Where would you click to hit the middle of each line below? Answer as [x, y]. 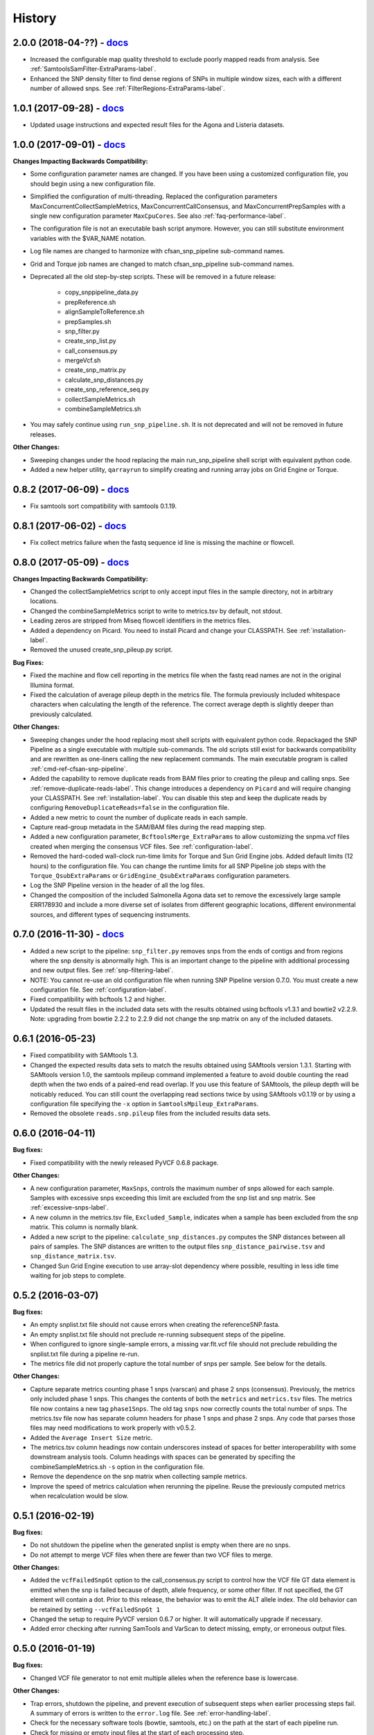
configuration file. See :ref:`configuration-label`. [98, 990]
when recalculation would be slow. [79, 1496]
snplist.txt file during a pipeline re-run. [85, 1354]
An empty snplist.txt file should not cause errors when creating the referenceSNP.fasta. [155, 1325]
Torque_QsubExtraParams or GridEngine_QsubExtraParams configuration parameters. [160, 876]
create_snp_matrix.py [95, 370]
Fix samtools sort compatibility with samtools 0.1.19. [104, 506]
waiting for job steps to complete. [78, 1276]
